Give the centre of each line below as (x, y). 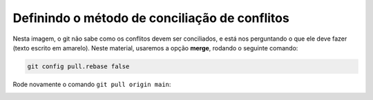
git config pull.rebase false (78, 66)
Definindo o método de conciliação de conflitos (151, 18)
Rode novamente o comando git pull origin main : (92, 84)
